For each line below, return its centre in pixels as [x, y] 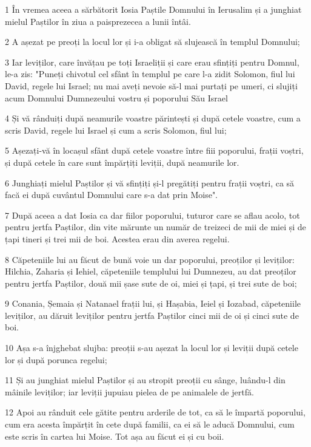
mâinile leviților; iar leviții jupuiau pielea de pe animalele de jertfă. [129, 391]
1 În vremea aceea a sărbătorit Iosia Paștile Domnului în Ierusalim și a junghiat [153, 9]
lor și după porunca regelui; [56, 359]
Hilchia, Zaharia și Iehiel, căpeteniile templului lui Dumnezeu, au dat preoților [151, 271]
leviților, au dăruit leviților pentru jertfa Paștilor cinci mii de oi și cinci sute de [152, 315]
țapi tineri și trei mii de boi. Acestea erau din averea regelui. [117, 238]
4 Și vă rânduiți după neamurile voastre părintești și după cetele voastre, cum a [153, 118]
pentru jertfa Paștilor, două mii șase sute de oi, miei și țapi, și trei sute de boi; [151, 283]
